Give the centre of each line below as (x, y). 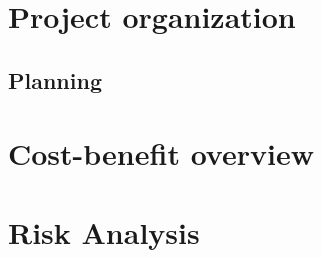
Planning (55, 79)
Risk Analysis (104, 231)
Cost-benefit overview (161, 153)
